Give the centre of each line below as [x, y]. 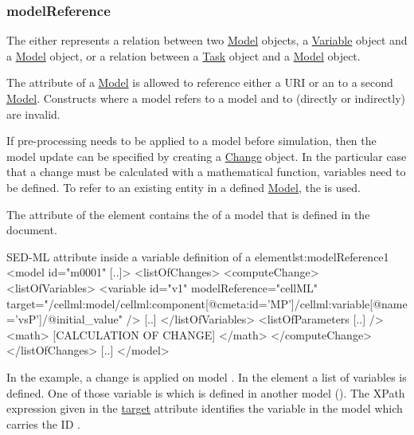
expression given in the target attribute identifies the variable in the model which [205, 408]
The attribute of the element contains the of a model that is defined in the [188, 214]
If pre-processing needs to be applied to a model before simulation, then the [191, 141]
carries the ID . [43, 423]
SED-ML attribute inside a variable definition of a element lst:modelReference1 [198, 256]
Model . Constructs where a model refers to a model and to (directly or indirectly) [206, 98]
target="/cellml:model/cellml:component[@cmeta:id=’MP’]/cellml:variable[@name [207, 303]
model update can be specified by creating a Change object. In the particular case [207, 156]
